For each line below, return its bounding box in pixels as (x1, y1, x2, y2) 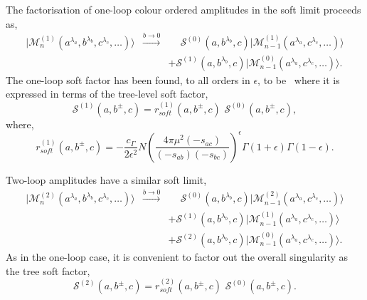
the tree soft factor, (6, 263, 90, 278)
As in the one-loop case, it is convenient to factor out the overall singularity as (6, 249, 349, 264)
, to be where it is (257, 72, 340, 87)
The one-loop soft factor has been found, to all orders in (6, 72, 250, 87)
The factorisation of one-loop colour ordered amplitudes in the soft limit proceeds (6, 2, 361, 16)
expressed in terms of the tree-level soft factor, (6, 86, 208, 101)
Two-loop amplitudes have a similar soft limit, (6, 172, 207, 187)
